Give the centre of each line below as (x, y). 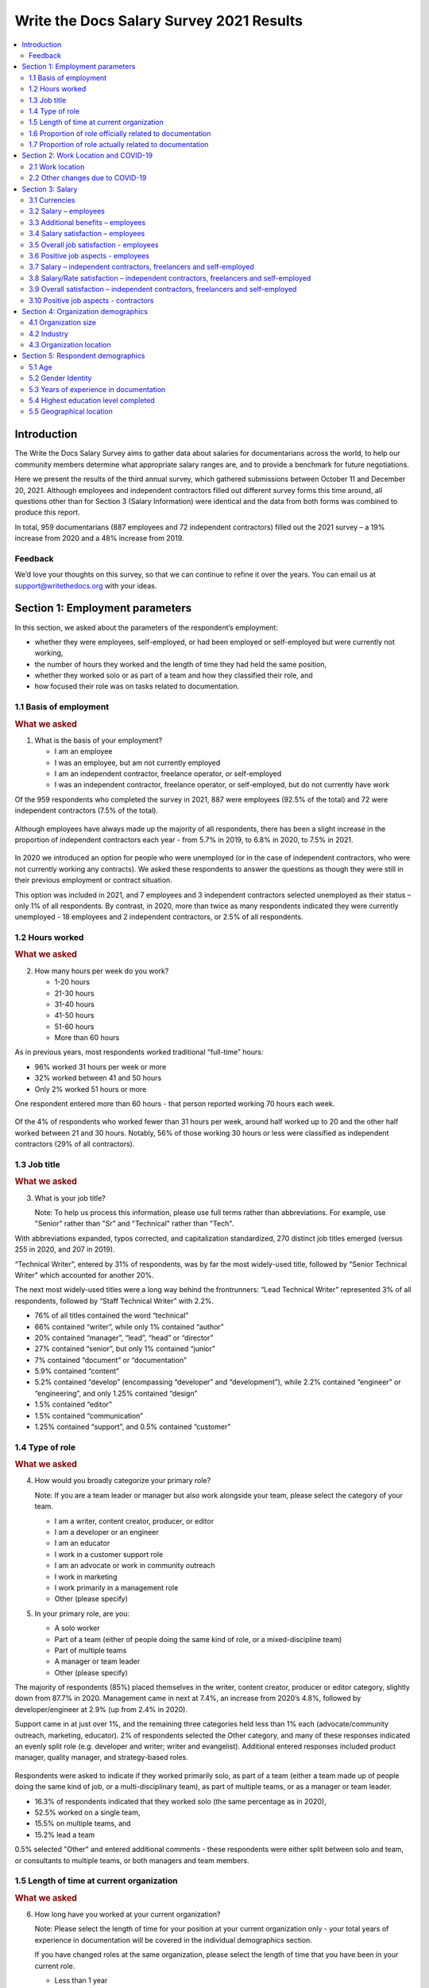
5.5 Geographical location (71, 412)
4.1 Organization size (63, 323)
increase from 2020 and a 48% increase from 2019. (99, 538)
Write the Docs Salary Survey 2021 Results (159, 21)
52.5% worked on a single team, (87, 1812)
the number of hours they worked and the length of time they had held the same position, (181, 664)
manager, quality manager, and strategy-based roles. (101, 1757)
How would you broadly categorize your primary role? (123, 1481)
